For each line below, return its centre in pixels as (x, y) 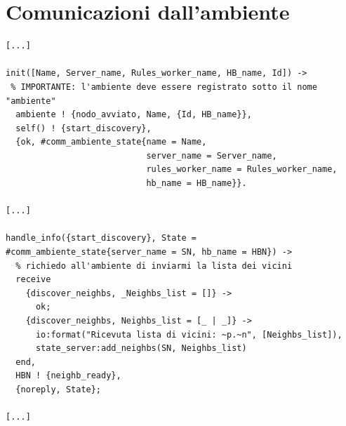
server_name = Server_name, (212, 155)
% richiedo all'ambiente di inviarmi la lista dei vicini (154, 266)
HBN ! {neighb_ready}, (68, 376)
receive (33, 280)
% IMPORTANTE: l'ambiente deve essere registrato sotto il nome (164, 87)
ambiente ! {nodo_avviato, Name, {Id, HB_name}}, (134, 115)
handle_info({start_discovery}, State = (101, 238)
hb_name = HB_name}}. (197, 184)
